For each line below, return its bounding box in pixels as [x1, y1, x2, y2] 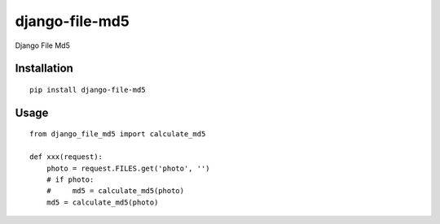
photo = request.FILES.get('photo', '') [46, 163, 211, 173]
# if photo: [46, 174, 95, 184]
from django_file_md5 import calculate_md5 [29, 130, 206, 139]
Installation [15, 62, 73, 75]
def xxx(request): [29, 153, 103, 162]
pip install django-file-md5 [29, 85, 146, 94]
